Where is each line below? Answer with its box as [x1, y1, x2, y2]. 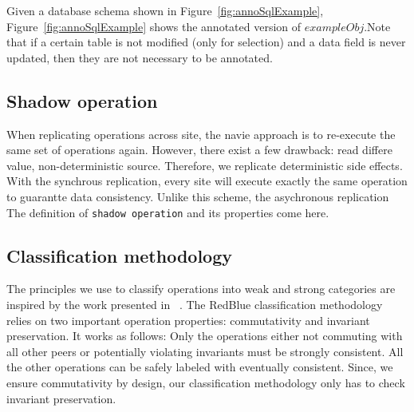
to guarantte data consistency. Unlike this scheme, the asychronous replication [6, 188, 389, 204]
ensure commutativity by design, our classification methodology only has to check [6, 374, 405, 390]
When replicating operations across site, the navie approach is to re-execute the [6, 125, 396, 142]
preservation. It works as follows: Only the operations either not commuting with [6, 327, 403, 344]
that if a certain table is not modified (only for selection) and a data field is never [6, 34, 406, 50]
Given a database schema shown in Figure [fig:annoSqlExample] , [6, 2, 324, 18]
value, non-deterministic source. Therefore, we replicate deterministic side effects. [6, 156, 403, 173]
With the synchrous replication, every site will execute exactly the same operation [6, 172, 408, 189]
